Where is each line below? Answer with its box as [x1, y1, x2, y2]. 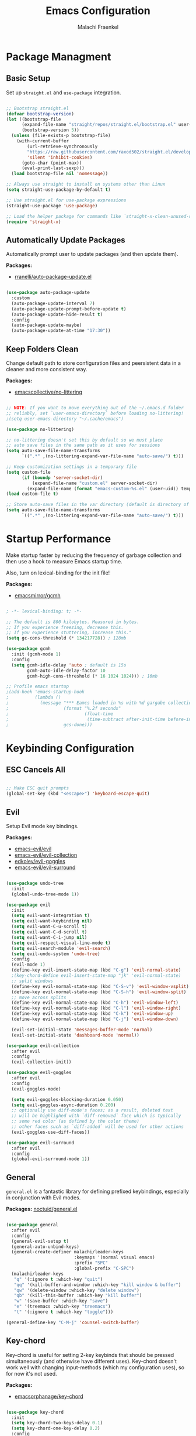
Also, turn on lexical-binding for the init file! [6, 569, 110, 576]
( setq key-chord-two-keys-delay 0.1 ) [11, 1420, 103, 1426]
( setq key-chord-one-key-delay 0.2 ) [11, 1425, 100, 1431]
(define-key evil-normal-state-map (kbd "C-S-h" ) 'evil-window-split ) [11, 989, 187, 995]
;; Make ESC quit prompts [6, 785, 69, 791]
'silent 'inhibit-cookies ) [27, 154, 93, 160]
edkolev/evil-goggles [14, 858, 65, 864]
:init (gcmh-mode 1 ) [11, 651, 61, 657]
